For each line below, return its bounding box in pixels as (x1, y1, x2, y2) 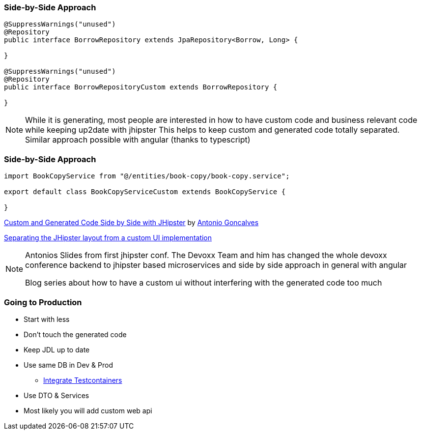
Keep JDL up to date (24, 345, 90, 354)
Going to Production (4, 297, 82, 307)
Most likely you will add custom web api (24, 406, 152, 415)
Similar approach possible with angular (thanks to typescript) (25, 135, 251, 145)
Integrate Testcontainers (43, 376, 122, 384)
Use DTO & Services (24, 391, 89, 400)
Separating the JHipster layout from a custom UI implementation (4, 233, 212, 242)
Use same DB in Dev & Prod (24, 360, 113, 369)
